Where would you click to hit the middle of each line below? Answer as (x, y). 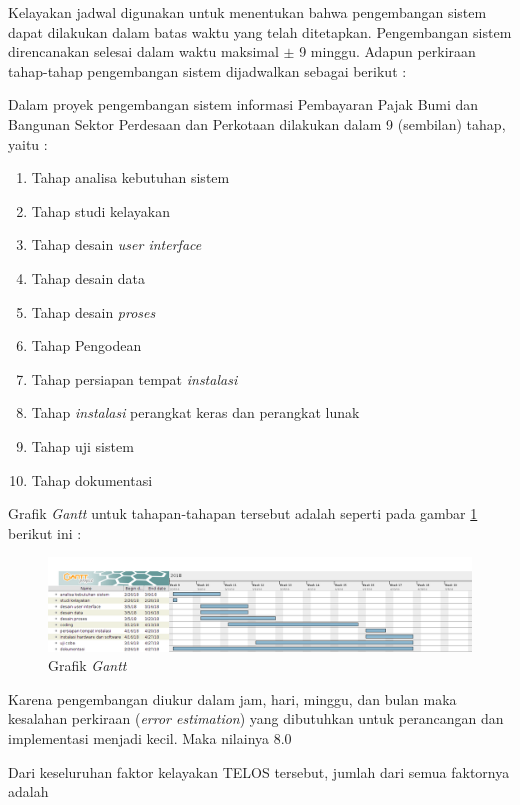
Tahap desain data (88, 277)
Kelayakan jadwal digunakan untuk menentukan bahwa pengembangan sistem (247, 12)
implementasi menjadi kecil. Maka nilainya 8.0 (150, 738)
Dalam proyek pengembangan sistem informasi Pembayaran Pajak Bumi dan (243, 104)
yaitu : (28, 143)
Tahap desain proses (93, 311)
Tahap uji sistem (82, 445)
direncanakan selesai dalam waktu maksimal (143, 51)
